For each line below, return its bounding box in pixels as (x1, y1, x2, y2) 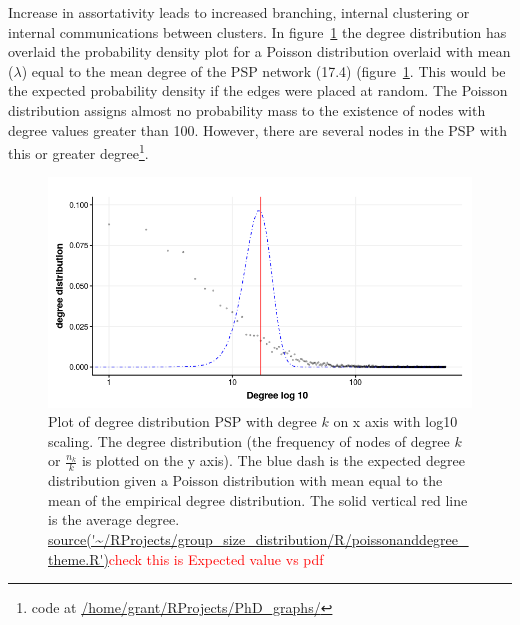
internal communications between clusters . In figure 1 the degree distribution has (8, 21, 507, 42)
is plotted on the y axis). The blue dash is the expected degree (81, 450, 465, 471)
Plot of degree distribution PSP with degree (48, 411, 317, 432)
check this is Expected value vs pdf (108, 548, 324, 569)
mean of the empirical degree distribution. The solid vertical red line (48, 489, 468, 510)
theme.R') (48, 548, 109, 569)
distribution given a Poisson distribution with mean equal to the (48, 470, 443, 491)
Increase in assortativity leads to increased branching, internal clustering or (8, 2, 470, 22)
